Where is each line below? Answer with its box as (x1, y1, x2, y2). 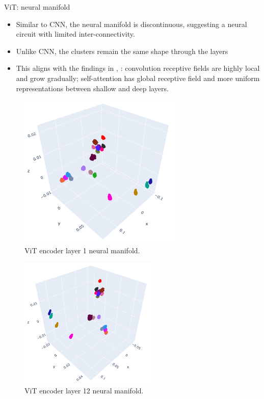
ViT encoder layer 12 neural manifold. (24, 385, 144, 395)
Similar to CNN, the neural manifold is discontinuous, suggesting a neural (16, 18, 247, 29)
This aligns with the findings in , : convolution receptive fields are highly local (16, 63, 260, 73)
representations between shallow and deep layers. (16, 83, 169, 93)
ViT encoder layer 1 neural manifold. (24, 245, 140, 256)
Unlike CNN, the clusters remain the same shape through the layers (16, 45, 228, 56)
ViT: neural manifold (4, 2, 70, 12)
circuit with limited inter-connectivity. (16, 29, 135, 39)
